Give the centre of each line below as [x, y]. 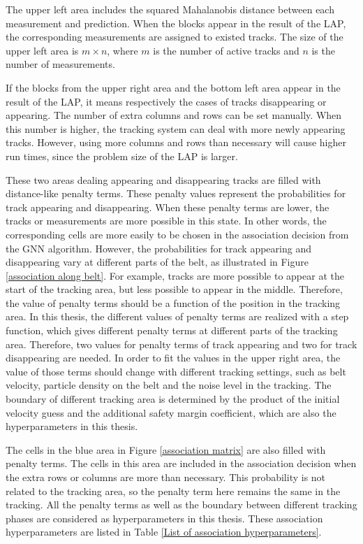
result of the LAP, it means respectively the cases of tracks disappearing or [166, 101]
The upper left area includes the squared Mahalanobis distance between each [170, 9]
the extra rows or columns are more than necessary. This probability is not [166, 477]
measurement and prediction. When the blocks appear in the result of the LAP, [176, 23]
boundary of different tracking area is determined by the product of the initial [173, 399]
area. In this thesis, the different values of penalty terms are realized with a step [177, 316]
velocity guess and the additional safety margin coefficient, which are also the [171, 412]
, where [123, 50]
